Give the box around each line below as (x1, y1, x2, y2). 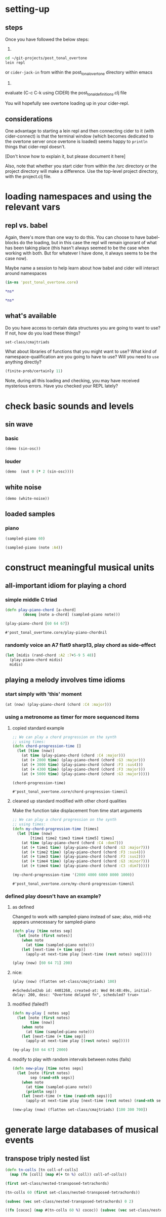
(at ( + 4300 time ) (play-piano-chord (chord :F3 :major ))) (21, 767, 146, 772)
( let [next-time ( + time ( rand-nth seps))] (21, 1093, 113, 1099)
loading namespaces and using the (5, 191, 152, 202)
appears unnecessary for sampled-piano (12, 919, 96, 925)
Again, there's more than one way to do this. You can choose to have (5, 234, 146, 240)
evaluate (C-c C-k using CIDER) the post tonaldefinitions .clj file (5, 89, 127, 97)
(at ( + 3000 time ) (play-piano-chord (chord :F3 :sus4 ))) (21, 762, 143, 767)
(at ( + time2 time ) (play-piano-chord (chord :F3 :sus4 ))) (21, 850, 146, 855)
